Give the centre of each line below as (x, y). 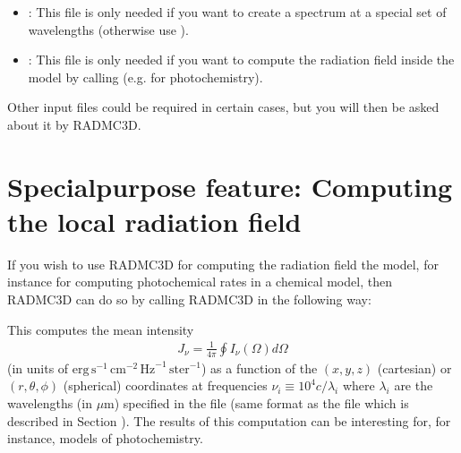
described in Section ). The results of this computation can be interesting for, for (229, 420)
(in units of (38, 368)
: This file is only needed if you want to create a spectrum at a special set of (237, 12)
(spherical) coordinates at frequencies (165, 385)
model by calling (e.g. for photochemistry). (145, 77)
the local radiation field (154, 221)
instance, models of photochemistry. (105, 438)
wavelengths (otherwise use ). (108, 29)
